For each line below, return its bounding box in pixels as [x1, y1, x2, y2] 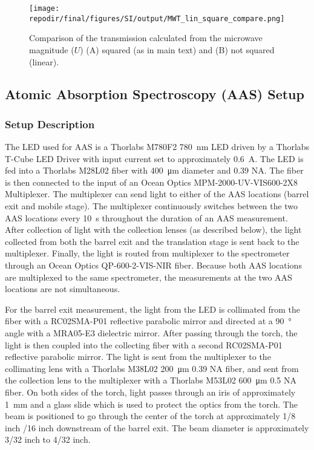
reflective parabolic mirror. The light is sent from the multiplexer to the [5, 350, 271, 363]
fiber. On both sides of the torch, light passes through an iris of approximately [5, 385, 296, 398]
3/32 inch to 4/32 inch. [5, 433, 91, 446]
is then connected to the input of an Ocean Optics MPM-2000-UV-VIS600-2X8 [5, 175, 298, 188]
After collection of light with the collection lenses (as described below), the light [5, 223, 302, 236]
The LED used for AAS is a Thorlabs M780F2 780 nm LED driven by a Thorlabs [5, 140, 310, 153]
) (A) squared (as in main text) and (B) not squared [80, 43, 275, 56]
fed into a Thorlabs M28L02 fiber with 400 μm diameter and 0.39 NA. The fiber [5, 164, 304, 177]
